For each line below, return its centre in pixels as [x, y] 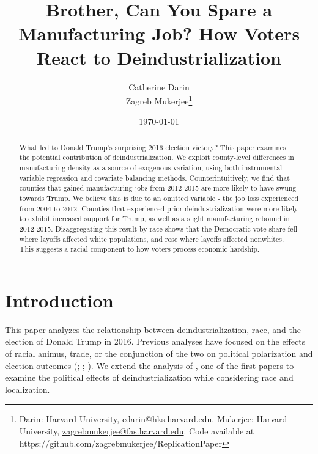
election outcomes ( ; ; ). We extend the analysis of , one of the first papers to [150, 365]
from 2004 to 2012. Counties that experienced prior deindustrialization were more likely [159, 208]
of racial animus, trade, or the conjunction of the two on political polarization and [159, 353]
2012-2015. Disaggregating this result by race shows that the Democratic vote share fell [158, 228]
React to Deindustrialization [159, 57]
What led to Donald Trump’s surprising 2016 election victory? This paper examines [153, 147]
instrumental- [263, 168]
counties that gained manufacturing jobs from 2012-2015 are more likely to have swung [158, 188]
